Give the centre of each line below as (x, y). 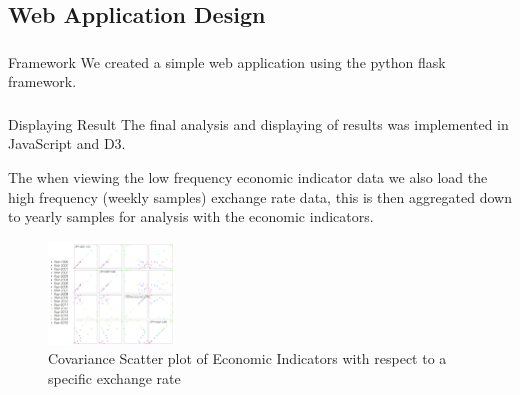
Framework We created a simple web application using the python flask (227, 61)
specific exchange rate (114, 377)
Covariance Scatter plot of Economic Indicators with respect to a (247, 358)
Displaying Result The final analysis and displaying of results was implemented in (258, 123)
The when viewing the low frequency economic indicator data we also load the (248, 177)
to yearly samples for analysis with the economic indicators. (191, 216)
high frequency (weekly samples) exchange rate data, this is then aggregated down (260, 196)
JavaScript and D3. (67, 143)
